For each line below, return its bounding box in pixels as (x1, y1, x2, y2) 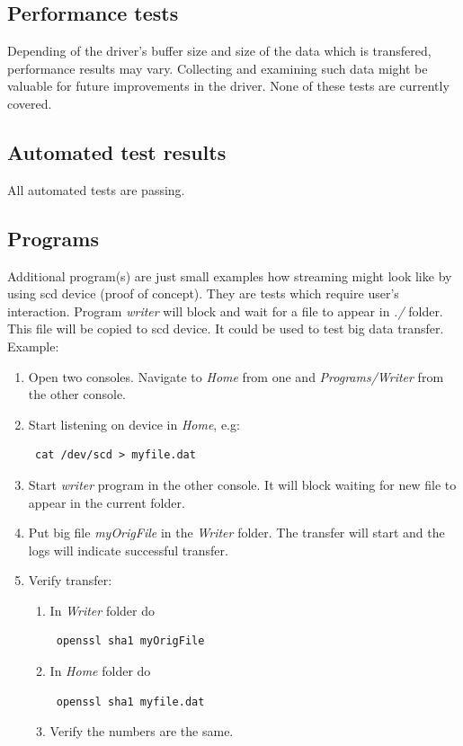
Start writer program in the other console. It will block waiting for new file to (28, 475, 457, 493)
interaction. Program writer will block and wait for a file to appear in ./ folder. (7, 301, 443, 320)
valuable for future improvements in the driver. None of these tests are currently (7, 76, 450, 95)
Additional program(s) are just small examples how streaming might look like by (7, 266, 452, 285)
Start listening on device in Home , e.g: (28, 414, 240, 433)
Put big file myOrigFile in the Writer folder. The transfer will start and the (28, 523, 445, 542)
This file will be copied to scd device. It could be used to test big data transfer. (7, 319, 444, 338)
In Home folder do (49, 662, 151, 680)
